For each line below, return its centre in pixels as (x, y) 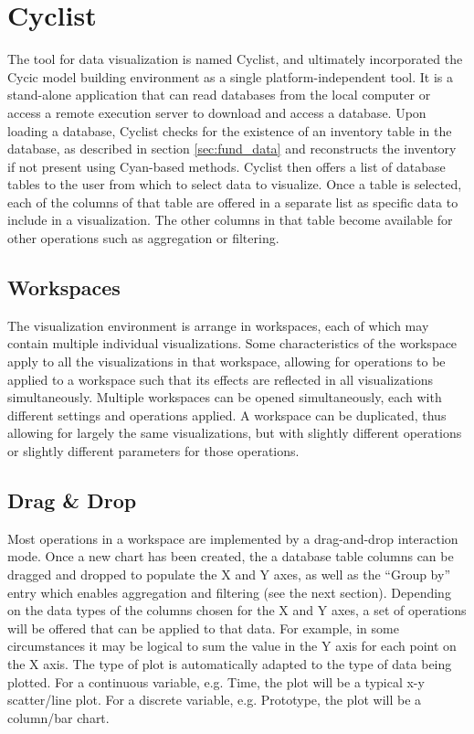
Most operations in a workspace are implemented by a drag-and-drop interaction (233, 538)
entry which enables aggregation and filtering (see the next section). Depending (229, 592)
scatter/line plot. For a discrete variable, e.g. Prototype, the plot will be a (215, 700)
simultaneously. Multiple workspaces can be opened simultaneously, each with (225, 397)
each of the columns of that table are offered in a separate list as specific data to (233, 202)
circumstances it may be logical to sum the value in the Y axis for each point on (232, 646)
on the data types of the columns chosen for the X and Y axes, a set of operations (237, 610)
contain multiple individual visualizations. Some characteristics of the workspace (232, 343)
